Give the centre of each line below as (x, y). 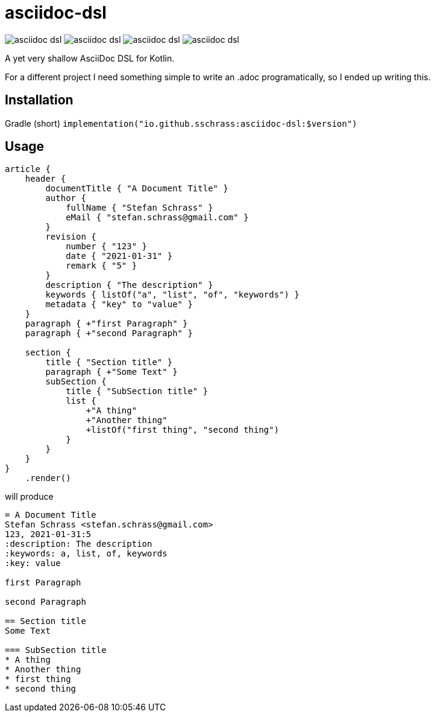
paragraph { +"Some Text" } (111, 372)
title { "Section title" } (109, 362)
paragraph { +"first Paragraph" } (106, 324)
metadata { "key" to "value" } (119, 304)
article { (28, 169)
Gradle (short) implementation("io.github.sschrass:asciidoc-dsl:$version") (181, 123)
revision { (71, 237)
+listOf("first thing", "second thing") (183, 430)
